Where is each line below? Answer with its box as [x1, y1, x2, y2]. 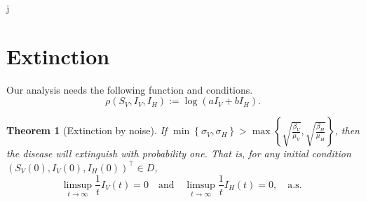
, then [334, 123, 360, 138]
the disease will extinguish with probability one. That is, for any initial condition [6, 146, 351, 161]
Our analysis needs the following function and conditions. [6, 82, 253, 96]
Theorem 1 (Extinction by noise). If [6, 123, 168, 138]
